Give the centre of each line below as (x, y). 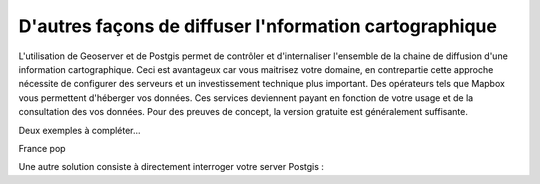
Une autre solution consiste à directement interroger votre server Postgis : (171, 167)
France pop (42, 148)
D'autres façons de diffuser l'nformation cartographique (257, 26)
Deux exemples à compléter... (79, 130)
